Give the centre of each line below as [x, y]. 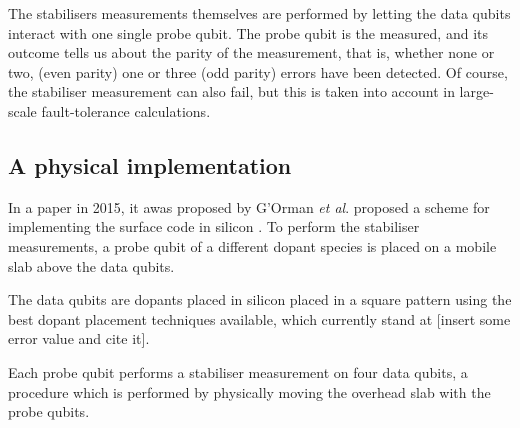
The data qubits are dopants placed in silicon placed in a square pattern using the [260, 299]
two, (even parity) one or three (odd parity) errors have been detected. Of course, [258, 71]
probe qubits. [49, 411]
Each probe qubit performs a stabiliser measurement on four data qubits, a [238, 371]
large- [476, 91]
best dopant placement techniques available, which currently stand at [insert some [259, 318]
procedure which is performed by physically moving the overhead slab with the [249, 391]
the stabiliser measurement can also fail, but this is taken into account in [231, 91]
